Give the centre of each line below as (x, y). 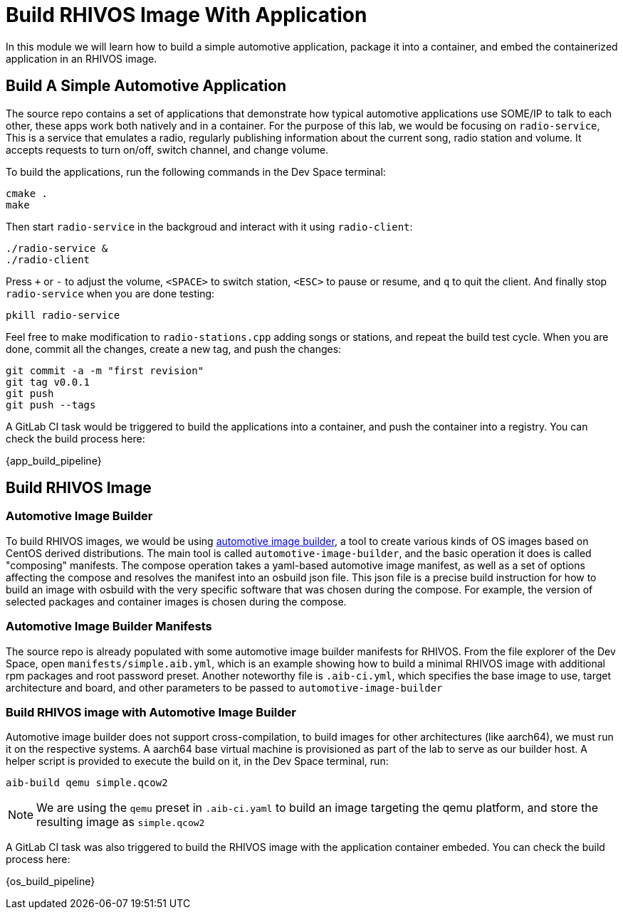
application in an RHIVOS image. (82, 58)
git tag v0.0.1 (48, 382)
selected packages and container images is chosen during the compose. (176, 601)
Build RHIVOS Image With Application (187, 15)
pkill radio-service (63, 315)
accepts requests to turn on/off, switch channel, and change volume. (167, 149)
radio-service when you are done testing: (110, 293)
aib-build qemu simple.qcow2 (87, 783)
